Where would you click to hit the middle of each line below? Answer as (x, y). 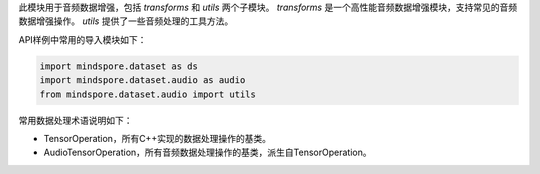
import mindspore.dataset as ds (119, 66)
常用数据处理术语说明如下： (75, 120)
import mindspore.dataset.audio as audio (142, 80)
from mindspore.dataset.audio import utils (148, 94)
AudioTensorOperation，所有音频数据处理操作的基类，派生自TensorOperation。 (207, 152)
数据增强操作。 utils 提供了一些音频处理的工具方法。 (126, 21)
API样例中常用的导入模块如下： (82, 39)
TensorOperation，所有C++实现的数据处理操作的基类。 (157, 138)
